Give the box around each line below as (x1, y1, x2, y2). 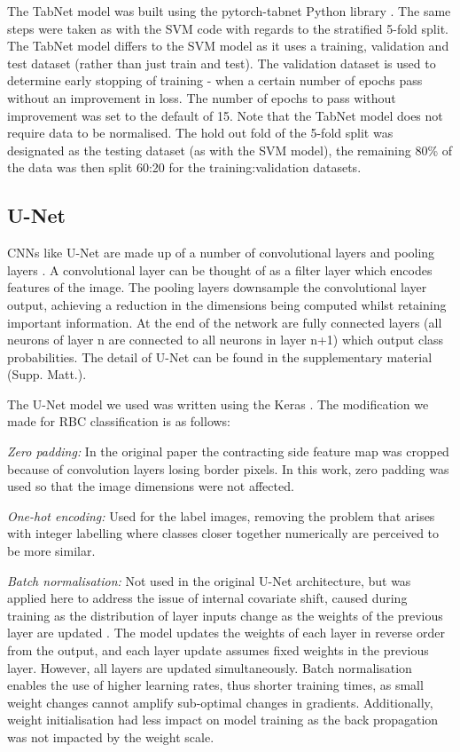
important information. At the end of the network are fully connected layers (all (7, 313, 442, 331)
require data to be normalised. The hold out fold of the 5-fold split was (7, 123, 394, 142)
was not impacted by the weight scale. (7, 727, 214, 746)
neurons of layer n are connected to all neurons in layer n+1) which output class (7, 330, 444, 349)
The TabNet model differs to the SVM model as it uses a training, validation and (7, 36, 449, 55)
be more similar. (7, 542, 96, 560)
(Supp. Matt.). (7, 365, 87, 384)
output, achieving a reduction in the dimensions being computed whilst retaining (7, 295, 447, 313)
